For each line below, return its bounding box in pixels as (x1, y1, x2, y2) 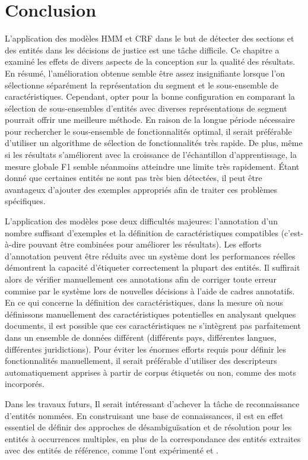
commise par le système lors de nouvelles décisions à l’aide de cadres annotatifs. (5, 284, 295, 297)
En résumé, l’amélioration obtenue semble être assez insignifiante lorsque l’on (5, 66, 285, 79)
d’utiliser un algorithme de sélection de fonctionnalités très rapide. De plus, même (5, 137, 303, 149)
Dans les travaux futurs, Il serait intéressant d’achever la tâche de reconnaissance (5, 397, 300, 410)
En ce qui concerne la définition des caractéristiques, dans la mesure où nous (5, 296, 284, 309)
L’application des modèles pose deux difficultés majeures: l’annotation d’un (5, 215, 278, 227)
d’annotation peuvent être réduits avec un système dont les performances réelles (5, 249, 296, 262)
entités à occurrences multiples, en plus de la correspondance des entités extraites (5, 432, 301, 445)
